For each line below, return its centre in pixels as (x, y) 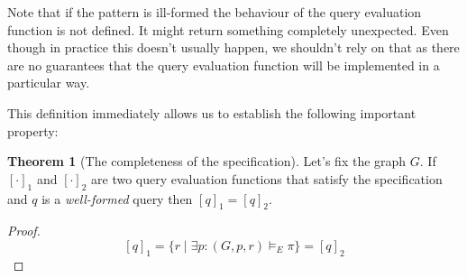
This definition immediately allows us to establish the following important (212, 112)
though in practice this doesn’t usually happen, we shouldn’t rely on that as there (233, 47)
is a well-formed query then (117, 198)
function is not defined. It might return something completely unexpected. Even (228, 29)
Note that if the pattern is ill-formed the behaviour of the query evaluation (215, 12)
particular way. (49, 83)
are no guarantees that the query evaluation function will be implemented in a (224, 65)
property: (33, 130)
